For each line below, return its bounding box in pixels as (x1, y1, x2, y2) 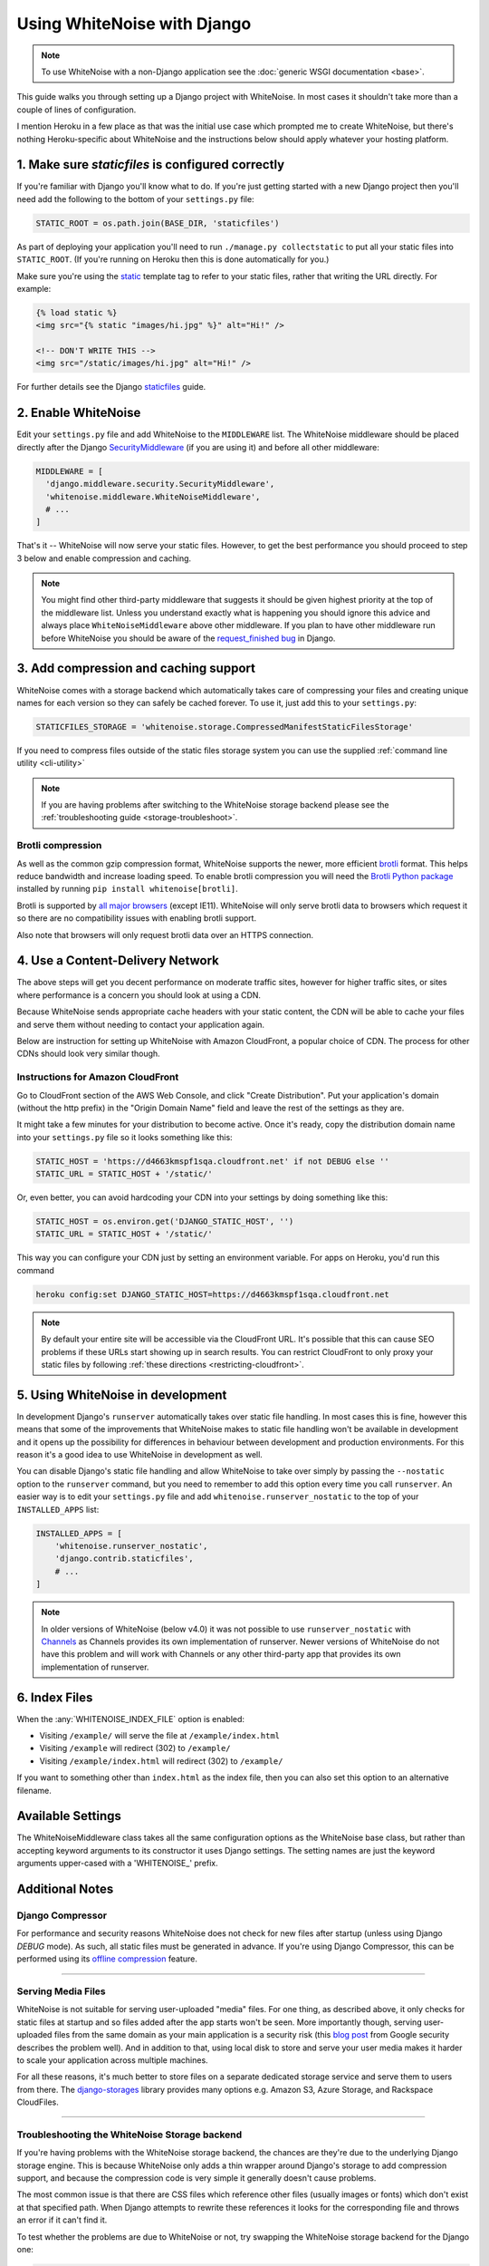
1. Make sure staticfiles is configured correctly (16, 157, 285, 172)
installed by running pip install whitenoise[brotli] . (16, 884, 239, 895)
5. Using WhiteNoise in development (16, 1387, 227, 1402)
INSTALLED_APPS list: (16, 1504, 100, 1515)
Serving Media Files (16, 1985, 106, 1998)
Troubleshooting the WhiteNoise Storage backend (16, 2128, 243, 2141)
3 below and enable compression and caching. (16, 553, 192, 564)
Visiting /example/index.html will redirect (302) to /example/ (39, 1755, 283, 1767)
